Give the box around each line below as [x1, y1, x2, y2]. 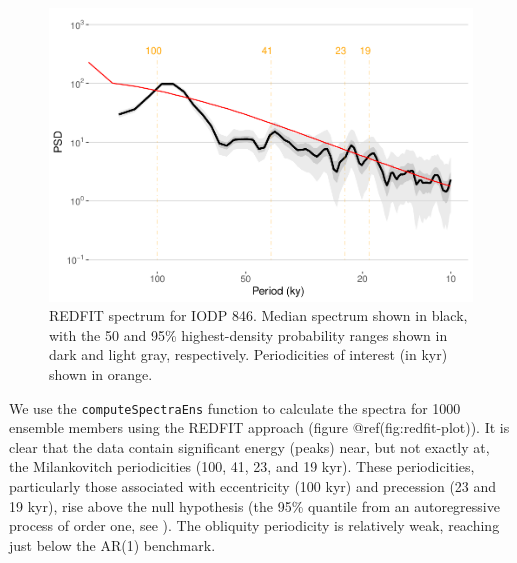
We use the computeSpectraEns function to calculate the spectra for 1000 [9, 397, 461, 418]
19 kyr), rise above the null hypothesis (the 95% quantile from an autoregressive [9, 495, 500, 516]
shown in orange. [49, 363, 153, 384]
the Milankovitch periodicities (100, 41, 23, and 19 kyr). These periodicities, [9, 456, 475, 477]
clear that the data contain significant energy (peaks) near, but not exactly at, [9, 436, 490, 457]
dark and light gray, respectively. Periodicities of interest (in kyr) [49, 344, 448, 365]
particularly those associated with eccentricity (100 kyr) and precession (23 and [9, 475, 497, 496]
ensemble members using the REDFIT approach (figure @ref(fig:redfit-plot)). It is [9, 417, 510, 438]
